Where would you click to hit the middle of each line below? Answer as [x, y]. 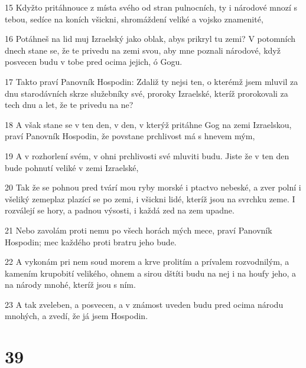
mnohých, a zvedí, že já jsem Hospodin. [76, 316]
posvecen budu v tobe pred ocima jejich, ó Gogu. [94, 62]
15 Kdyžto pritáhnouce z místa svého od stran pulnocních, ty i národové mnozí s [151, 7]
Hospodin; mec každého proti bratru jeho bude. [91, 241]
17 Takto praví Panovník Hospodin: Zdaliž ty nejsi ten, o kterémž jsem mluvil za [152, 81]
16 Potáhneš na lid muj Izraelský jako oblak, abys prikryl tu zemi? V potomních [150, 39]
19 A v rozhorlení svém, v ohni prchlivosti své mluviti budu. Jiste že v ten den [147, 155]
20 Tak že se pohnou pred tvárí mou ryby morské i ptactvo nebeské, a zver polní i [153, 187]
